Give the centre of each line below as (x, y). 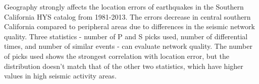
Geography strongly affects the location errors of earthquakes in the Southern (124, 7)
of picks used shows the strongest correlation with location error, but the (117, 56)
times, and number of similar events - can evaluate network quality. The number (128, 46)
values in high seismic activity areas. (60, 76)
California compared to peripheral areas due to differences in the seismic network (129, 26)
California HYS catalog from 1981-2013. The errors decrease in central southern (127, 16)
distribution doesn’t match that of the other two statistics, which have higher (124, 66)
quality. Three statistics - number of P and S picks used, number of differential (126, 36)
